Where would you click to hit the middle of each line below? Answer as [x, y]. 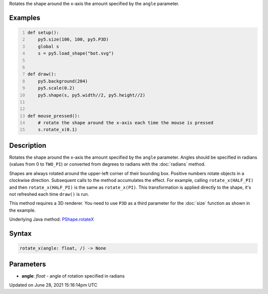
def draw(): [42, 74]
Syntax [20, 233]
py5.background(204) [63, 81]
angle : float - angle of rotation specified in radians [73, 276]
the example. [22, 210]
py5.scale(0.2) [56, 88]
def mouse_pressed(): [54, 116]
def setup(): [43, 32]
